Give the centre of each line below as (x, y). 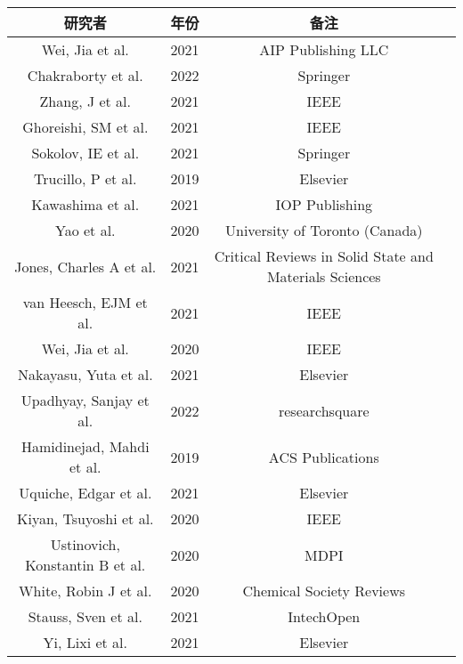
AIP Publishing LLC (324, 49)
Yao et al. (85, 230)
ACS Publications (324, 457)
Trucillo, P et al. (85, 178)
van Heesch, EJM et (85, 302)
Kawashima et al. (85, 204)
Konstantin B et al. (85, 565)
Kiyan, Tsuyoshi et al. (85, 518)
